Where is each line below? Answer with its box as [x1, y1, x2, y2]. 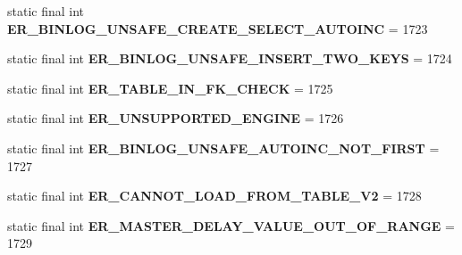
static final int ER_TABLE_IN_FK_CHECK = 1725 [7, 78, 333, 97]
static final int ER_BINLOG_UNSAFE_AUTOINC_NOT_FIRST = [7, 138, 440, 157]
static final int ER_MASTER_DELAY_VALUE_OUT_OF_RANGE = [7, 216, 456, 234]
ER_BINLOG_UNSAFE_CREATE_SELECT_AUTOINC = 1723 [7, 19, 428, 37]
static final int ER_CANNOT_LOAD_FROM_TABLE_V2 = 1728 [7, 186, 422, 205]
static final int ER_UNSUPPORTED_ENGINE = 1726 [7, 109, 344, 127]
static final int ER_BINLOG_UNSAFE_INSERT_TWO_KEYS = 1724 [7, 49, 452, 68]
